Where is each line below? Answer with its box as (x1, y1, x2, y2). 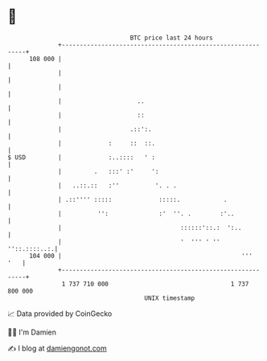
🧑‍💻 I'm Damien (7, 327, 57, 337)
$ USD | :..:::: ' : (7, 153, 156, 162)
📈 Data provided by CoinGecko (7, 309, 113, 318)
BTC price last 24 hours (129, 34, 214, 42)
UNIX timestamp (144, 293, 195, 302)
